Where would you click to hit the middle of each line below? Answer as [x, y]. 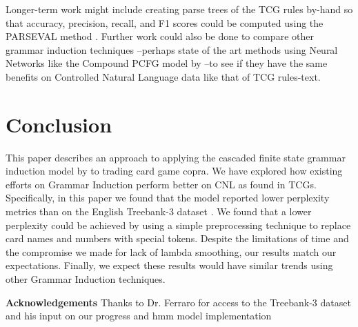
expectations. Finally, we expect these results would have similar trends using [169, 265]
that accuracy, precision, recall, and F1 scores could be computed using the [165, 22]
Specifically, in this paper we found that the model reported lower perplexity [168, 198]
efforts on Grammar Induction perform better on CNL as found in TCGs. [161, 184]
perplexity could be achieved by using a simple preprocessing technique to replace [178, 225]
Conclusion [59, 124]
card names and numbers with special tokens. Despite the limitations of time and [177, 238]
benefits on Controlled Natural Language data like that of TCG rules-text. [163, 76]
